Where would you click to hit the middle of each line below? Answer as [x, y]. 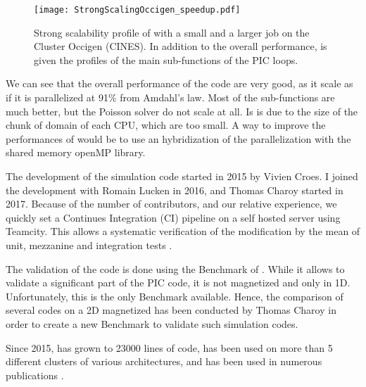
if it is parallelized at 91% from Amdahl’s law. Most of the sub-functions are [170, 97]
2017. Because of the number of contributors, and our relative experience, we [171, 204]
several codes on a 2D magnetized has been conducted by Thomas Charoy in [171, 310]
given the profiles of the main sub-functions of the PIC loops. [166, 59]
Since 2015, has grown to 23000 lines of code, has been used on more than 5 [169, 347]
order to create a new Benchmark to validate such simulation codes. [152, 323]
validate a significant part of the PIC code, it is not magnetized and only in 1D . [178, 283]
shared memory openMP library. [76, 152]
